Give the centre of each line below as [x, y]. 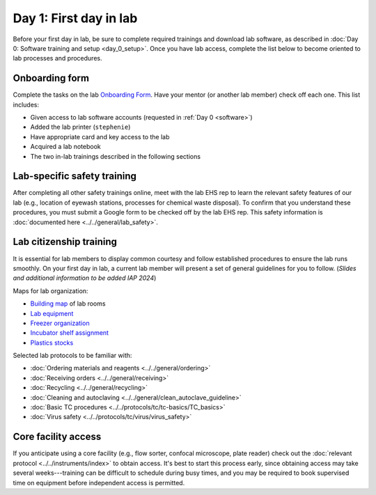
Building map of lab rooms [68, 304]
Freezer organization [60, 323]
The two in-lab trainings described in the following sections [116, 156]
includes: [26, 104]
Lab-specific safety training [75, 176]
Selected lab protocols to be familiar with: [72, 356]
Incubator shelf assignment [70, 333]
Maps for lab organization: [50, 291]
